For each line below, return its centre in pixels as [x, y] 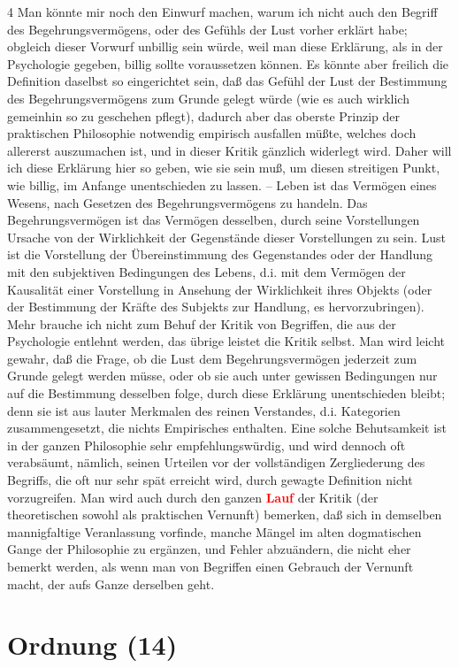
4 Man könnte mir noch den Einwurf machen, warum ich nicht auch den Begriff [222, 12]
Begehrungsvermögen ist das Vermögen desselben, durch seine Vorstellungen [214, 220]
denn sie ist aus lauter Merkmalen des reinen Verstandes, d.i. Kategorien [204, 410]
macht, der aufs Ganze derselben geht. [111, 584]
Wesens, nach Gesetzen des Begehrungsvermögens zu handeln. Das [187, 202]
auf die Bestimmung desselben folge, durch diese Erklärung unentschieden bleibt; [226, 393]
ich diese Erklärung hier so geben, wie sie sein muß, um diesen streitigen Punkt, [224, 168]
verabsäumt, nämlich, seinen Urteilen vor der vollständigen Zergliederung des [216, 462]
